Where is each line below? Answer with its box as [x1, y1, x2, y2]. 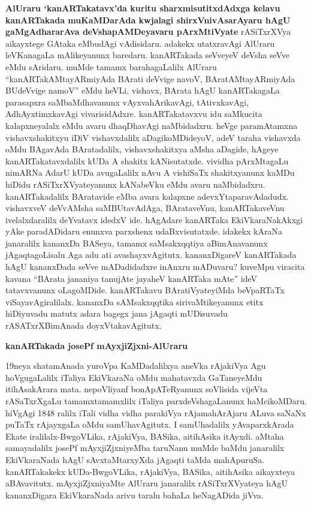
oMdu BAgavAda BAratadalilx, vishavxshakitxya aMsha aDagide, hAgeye [5, 143, 279, 155]
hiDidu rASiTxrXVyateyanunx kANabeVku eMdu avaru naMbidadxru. [5, 178, 265, 190]
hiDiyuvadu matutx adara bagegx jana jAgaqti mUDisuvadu [5, 307, 228, 320]
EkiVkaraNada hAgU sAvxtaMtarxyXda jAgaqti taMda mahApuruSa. [5, 453, 265, 465]
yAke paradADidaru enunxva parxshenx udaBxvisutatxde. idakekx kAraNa [5, 225, 282, 238]
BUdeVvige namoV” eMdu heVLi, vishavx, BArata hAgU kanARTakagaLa [5, 84, 280, 97]
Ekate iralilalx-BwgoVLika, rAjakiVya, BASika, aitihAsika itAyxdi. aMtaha [5, 429, 284, 442]
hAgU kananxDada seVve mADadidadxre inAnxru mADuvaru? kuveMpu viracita [5, 260, 305, 273]
